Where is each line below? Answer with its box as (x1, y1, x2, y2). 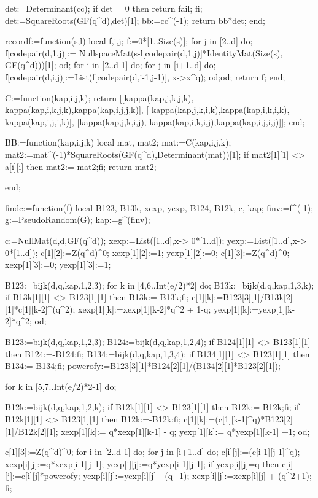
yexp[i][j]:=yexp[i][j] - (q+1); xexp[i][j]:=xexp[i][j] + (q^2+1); (83, 469, 312, 482)
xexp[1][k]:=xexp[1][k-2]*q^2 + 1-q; (78, 302, 211, 315)
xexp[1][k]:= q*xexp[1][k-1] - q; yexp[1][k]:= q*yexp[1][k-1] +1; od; (61, 424, 310, 437)
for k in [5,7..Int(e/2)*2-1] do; (5, 379, 117, 392)
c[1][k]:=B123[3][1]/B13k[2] (192, 290, 293, 303)
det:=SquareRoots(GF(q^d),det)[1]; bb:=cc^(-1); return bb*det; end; (5, 14, 265, 26)
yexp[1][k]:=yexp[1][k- (213, 302, 295, 315)
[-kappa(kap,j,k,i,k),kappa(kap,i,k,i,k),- (146, 103, 293, 116)
